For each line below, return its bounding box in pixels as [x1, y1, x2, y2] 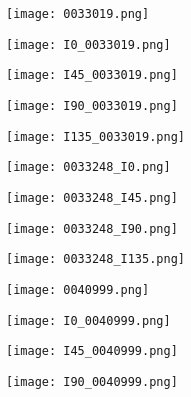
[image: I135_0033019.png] [6, 129, 185, 144]
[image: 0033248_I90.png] [6, 221, 178, 236]
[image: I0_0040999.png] [6, 313, 171, 328]
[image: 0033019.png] [6, 7, 150, 21]
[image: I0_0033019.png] [6, 37, 171, 52]
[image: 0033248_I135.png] [6, 252, 185, 267]
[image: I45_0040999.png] [6, 344, 178, 359]
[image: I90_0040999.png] [6, 374, 178, 389]
